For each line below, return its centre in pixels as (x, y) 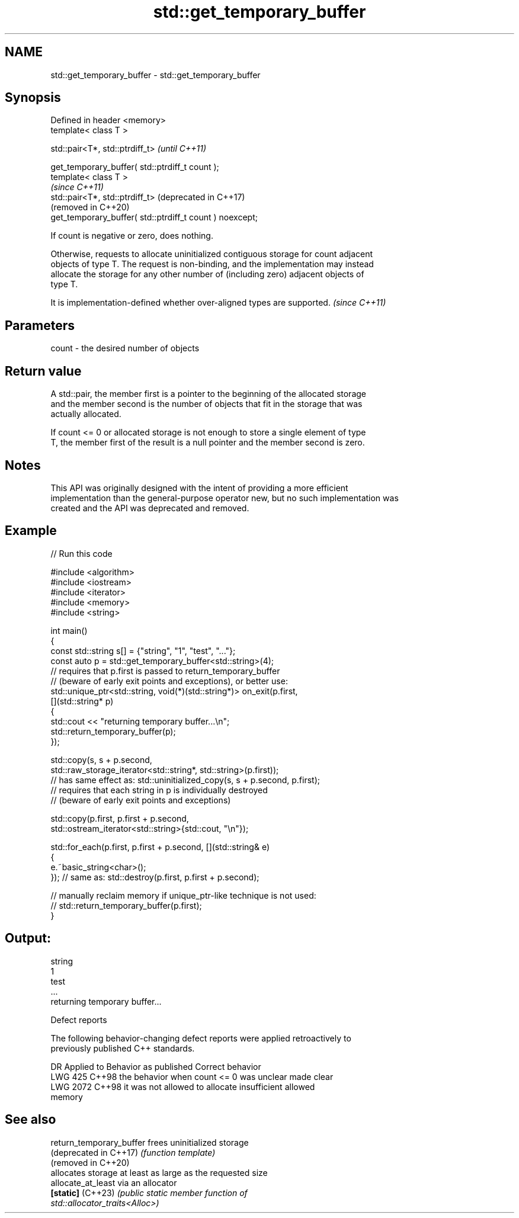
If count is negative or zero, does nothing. (132, 236)
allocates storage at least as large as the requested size (159, 1172)
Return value (43, 371)
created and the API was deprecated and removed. (150, 508)
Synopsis (33, 98)
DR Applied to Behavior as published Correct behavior (156, 1066)
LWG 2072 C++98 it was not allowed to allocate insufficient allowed (183, 1086)
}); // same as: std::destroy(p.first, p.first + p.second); (155, 877)
